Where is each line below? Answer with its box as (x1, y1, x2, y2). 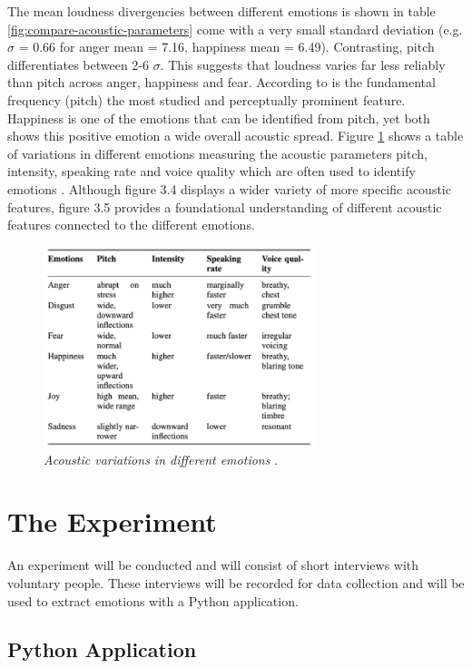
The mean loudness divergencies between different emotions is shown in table (7, 2, 436, 20)
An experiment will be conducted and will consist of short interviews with (7, 555, 419, 575)
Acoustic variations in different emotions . (44, 449, 279, 468)
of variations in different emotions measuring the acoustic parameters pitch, (7, 143, 428, 162)
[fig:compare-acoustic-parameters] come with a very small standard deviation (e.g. (7, 19, 463, 38)
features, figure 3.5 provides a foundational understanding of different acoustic (7, 197, 442, 216)
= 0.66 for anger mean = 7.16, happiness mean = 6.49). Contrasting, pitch (18, 37, 435, 56)
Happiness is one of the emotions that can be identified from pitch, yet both (7, 108, 430, 127)
